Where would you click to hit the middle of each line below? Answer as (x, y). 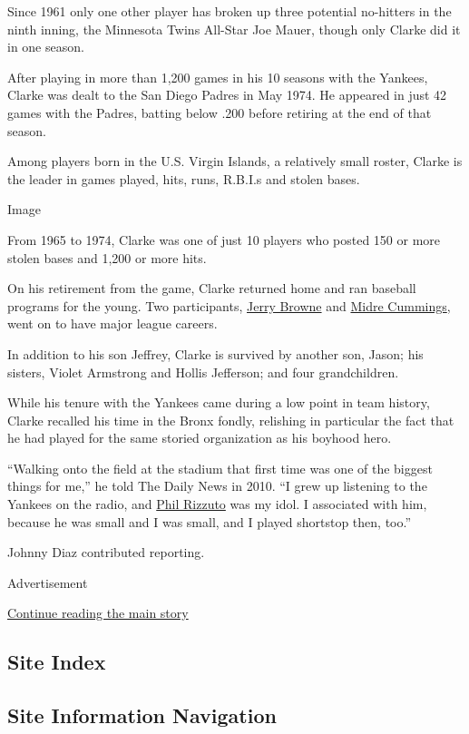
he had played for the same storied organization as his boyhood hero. (200, 438)
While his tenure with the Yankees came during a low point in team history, (219, 402)
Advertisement (48, 582)
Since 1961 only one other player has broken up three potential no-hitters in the (230, 11)
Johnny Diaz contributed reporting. (106, 552)
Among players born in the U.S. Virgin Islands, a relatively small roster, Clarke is (235, 161)
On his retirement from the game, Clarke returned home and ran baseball (212, 288)
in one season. (46, 47)
